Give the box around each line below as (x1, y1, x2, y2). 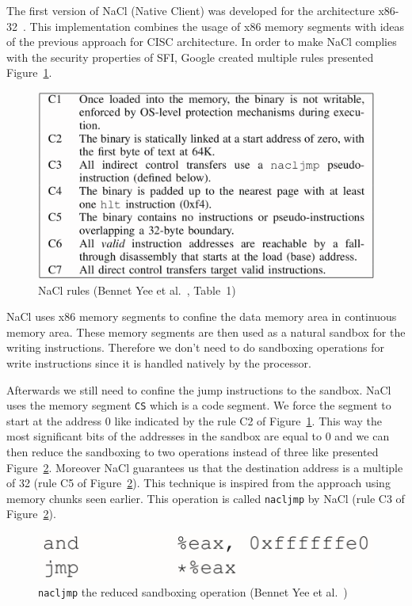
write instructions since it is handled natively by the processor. (6, 354, 311, 371)
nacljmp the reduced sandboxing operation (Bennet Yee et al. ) (38, 584, 348, 600)
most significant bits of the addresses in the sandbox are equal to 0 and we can (6, 428, 390, 444)
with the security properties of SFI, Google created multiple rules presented (6, 48, 374, 65)
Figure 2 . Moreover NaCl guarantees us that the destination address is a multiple (6, 459, 403, 475)
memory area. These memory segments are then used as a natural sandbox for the (6, 323, 406, 340)
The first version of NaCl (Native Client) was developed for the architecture (6, 2, 375, 18)
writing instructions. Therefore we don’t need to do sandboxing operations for (6, 339, 384, 356)
